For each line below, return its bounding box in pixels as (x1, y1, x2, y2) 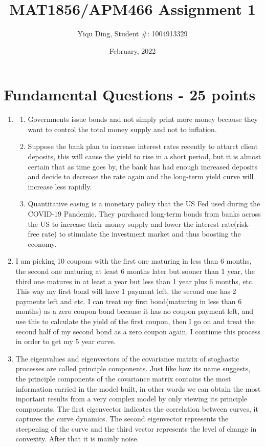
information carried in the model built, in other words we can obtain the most (15, 383, 261, 394)
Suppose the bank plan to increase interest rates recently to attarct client (28, 141, 258, 152)
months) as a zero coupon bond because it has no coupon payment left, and (15, 306, 254, 316)
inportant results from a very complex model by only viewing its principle (15, 393, 248, 404)
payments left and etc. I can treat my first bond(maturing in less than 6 (15, 295, 242, 306)
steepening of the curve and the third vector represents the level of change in (15, 423, 257, 434)
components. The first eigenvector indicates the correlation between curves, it (15, 403, 258, 414)
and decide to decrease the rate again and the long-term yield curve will (28, 171, 254, 182)
